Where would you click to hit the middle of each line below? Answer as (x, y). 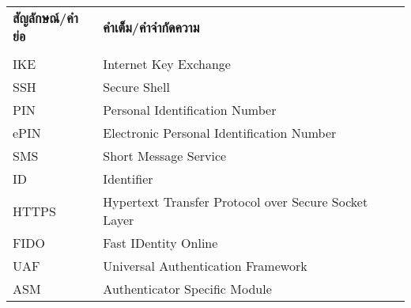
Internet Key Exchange (167, 64)
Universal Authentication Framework (205, 266)
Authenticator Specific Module (187, 289)
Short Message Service (165, 156)
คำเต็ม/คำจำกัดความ (151, 27)
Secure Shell (136, 87)
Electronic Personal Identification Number (220, 133)
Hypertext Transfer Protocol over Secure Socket (236, 202)
